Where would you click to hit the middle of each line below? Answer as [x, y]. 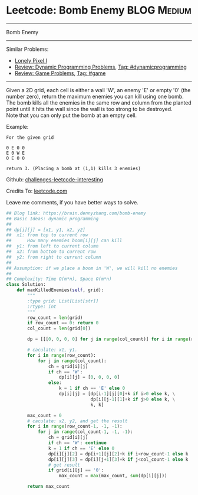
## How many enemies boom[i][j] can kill [64, 241]
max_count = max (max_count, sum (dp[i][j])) [113, 476]
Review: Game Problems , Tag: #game [60, 73]
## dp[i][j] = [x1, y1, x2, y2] [46, 230]
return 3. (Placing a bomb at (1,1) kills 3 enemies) [74, 168]
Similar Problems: [27, 49]
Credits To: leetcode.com [37, 191]
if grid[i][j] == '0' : [76, 470]
